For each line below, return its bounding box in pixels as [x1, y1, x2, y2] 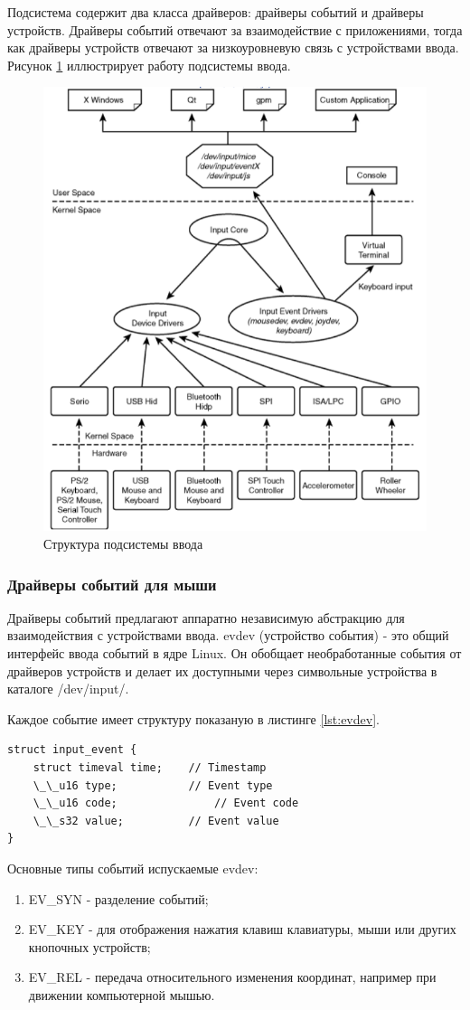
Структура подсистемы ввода [43, 534, 203, 553]
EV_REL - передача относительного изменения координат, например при [28, 968, 437, 986]
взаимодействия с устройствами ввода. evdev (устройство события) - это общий [7, 626, 449, 645]
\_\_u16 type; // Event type [33, 779, 273, 792]
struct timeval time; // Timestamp [33, 761, 267, 775]
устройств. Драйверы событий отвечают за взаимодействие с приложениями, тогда [7, 20, 463, 39]
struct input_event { [7, 743, 137, 757]
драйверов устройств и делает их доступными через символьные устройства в [7, 661, 437, 680]
